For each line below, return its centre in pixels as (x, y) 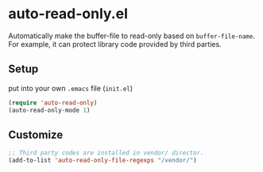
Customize (36, 134)
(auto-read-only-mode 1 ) (49, 110)
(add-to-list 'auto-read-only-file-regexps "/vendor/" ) (102, 161)
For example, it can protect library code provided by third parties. (115, 44)
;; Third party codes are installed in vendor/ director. (106, 153)
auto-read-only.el (68, 14)
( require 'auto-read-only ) (53, 103)
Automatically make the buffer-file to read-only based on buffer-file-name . (132, 36)
